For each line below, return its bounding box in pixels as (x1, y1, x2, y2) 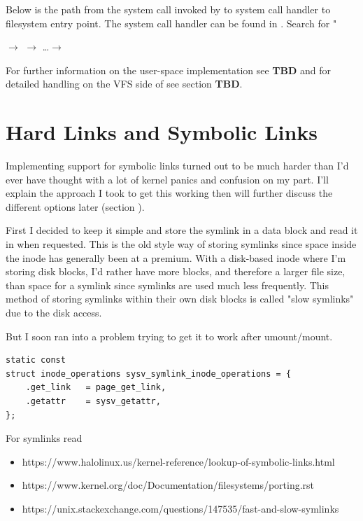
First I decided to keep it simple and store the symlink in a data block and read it (6, 223, 358, 237)
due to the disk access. (6, 305, 102, 320)
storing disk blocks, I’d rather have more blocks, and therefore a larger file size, (6, 264, 346, 279)
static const (6, 355, 66, 366)
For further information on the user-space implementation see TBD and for (6, 62, 332, 77)
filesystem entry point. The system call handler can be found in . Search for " (6, 15, 337, 30)
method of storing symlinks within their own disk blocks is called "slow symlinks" (6, 291, 354, 306)
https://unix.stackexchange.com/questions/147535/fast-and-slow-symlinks (22, 501, 339, 515)
